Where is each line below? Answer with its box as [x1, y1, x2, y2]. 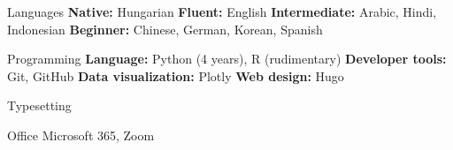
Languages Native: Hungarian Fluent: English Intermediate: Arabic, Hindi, [7, 3, 437, 20]
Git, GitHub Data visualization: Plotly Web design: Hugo [7, 66, 344, 85]
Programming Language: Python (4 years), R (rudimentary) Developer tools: [7, 49, 447, 68]
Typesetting [7, 96, 72, 115]
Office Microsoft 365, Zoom [7, 125, 155, 144]
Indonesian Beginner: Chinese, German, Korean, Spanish [7, 19, 323, 38]
